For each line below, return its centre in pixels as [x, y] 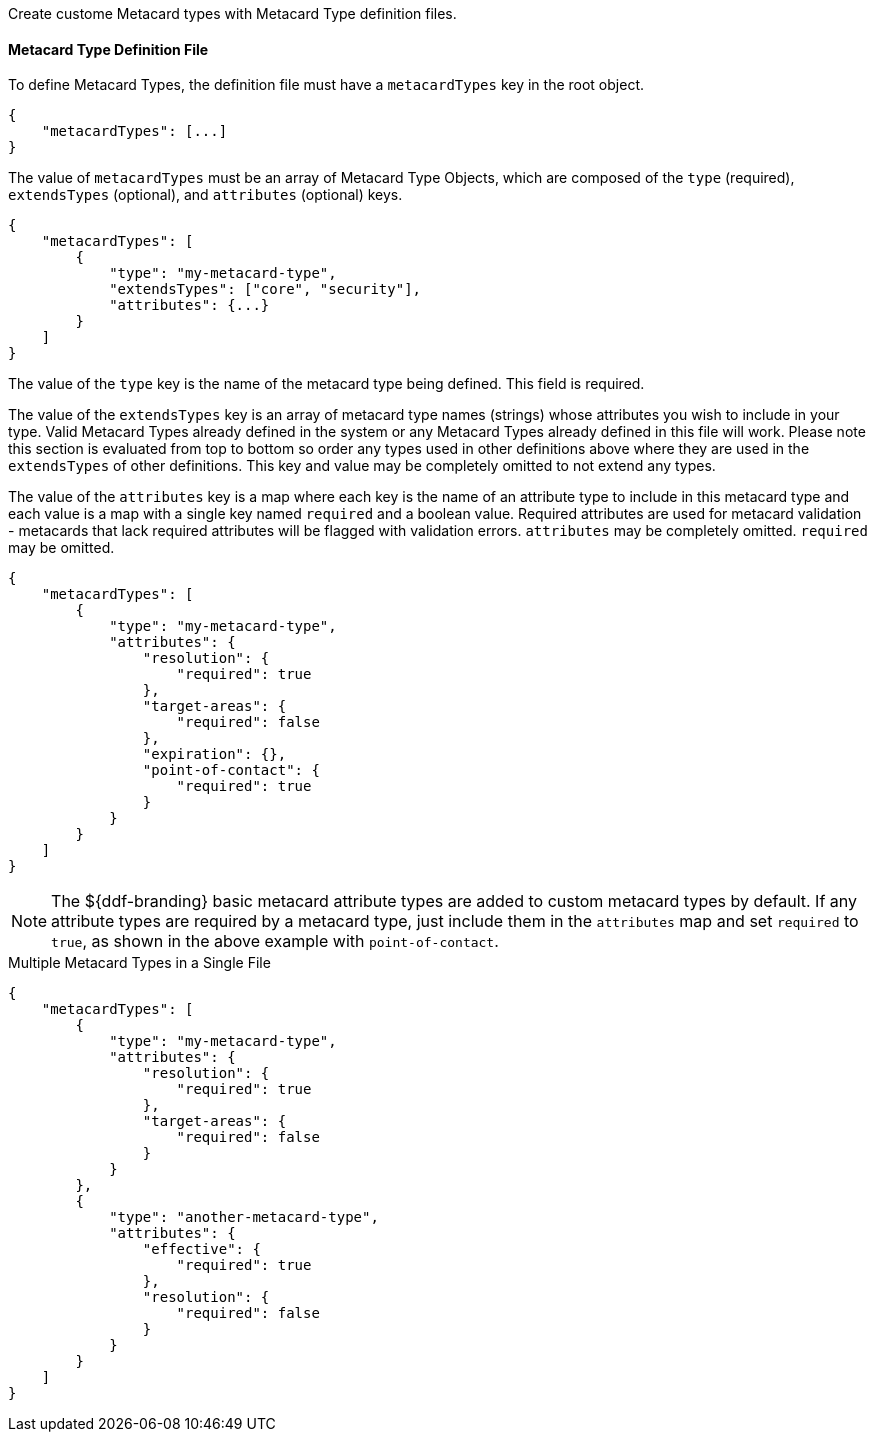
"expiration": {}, [214, 754]
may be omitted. [61, 548]
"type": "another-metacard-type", [244, 1217]
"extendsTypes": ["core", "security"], [265, 289]
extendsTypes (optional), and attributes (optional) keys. [205, 195]
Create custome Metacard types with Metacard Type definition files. [232, 13]
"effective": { [201, 1249]
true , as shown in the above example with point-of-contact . [275, 941]
